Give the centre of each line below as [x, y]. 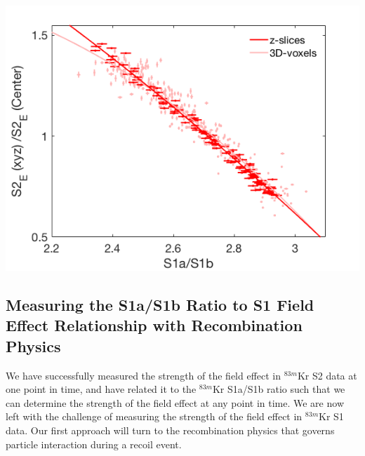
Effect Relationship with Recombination [154, 325]
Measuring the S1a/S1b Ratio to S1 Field [160, 304]
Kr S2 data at [327, 375]
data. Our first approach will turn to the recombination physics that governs [170, 430]
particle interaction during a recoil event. [94, 444]
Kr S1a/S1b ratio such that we [279, 389]
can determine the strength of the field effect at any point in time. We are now [175, 402]
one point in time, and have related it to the [101, 389]
